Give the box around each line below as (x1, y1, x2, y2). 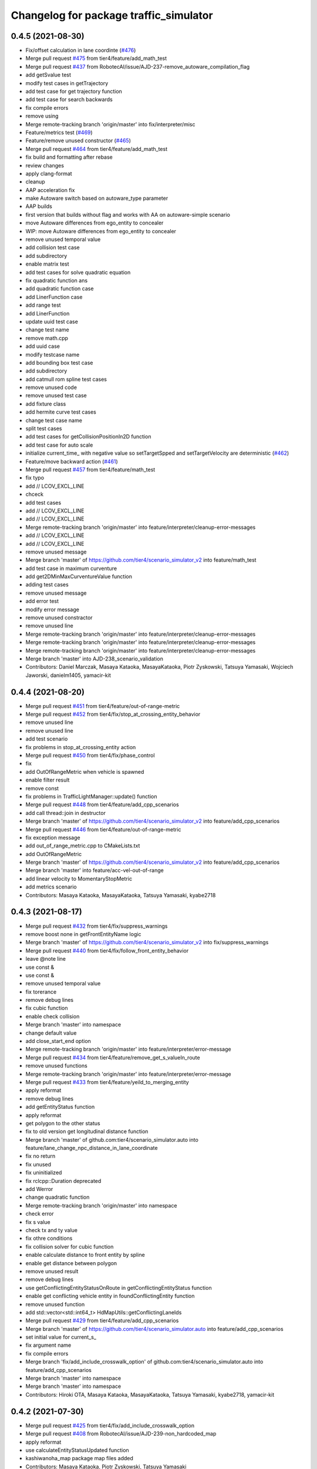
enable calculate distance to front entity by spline (25, 1252, 145, 1259)
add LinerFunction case (25, 293, 83, 300)
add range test (25, 301, 61, 308)
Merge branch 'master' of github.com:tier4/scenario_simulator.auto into (25, 1136, 199, 1143)
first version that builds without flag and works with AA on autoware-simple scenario (25, 211, 230, 218)
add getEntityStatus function (25, 1104, 95, 1111)
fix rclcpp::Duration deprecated (25, 1177, 102, 1184)
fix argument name (25, 1341, 72, 1349)
